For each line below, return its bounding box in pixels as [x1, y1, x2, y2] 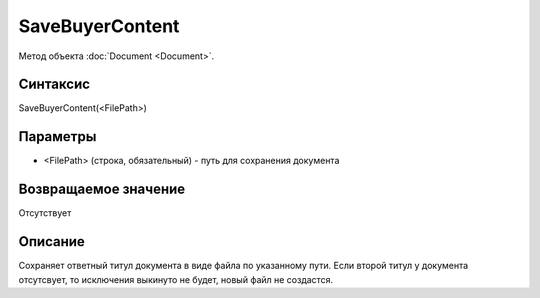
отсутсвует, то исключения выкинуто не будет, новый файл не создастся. [18, 273, 334, 285]
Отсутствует [18, 207, 72, 219]
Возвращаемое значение [18, 181, 186, 198]
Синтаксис [18, 76, 90, 93]
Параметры [18, 128, 97, 145]
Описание [18, 233, 85, 250]
